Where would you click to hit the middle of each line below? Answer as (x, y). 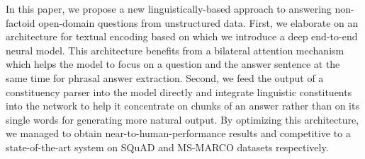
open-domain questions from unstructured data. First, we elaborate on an (198, 22)
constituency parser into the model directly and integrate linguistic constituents (179, 92)
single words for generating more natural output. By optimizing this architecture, (182, 119)
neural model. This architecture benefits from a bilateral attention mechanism (175, 50)
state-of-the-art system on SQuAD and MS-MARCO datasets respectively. (167, 147)
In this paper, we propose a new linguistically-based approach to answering (169, 8)
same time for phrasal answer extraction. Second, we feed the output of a (165, 77)
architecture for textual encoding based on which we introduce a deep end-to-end (182, 36)
